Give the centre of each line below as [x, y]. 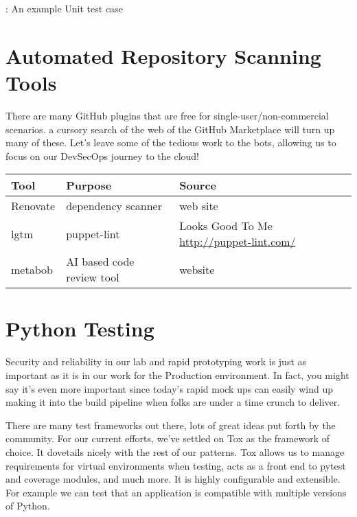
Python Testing [80, 329]
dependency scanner [114, 206]
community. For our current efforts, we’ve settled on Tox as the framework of [168, 438]
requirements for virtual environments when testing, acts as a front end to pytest [176, 465]
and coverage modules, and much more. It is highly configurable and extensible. [173, 479]
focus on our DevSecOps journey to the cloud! [103, 156]
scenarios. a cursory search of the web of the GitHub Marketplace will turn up [170, 129]
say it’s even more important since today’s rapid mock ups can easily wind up [169, 388]
